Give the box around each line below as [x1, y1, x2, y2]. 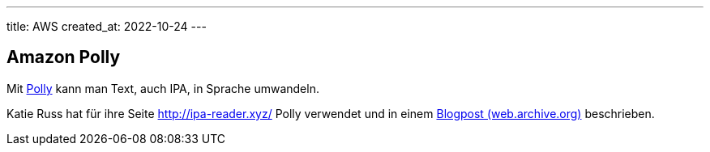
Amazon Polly [6, 47, 121, 68]
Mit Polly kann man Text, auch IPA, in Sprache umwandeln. [6, 81, 319, 95]
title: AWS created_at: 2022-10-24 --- [6, 19, 207, 33]
